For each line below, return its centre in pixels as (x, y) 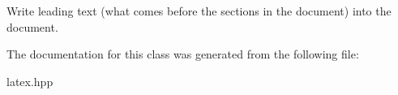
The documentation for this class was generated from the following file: (183, 54)
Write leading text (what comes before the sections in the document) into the (199, 11)
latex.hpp (30, 81)
